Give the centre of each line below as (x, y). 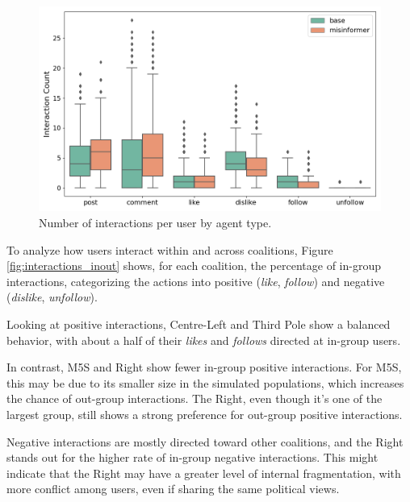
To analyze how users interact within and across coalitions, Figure (170, 249)
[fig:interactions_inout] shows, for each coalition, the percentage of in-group (194, 266)
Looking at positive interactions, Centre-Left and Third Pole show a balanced (199, 324)
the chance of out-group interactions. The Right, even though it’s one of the (195, 398)
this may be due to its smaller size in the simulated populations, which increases (205, 382)
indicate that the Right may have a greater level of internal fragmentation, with (204, 473)
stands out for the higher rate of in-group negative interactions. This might (192, 457)
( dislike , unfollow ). (52, 297)
